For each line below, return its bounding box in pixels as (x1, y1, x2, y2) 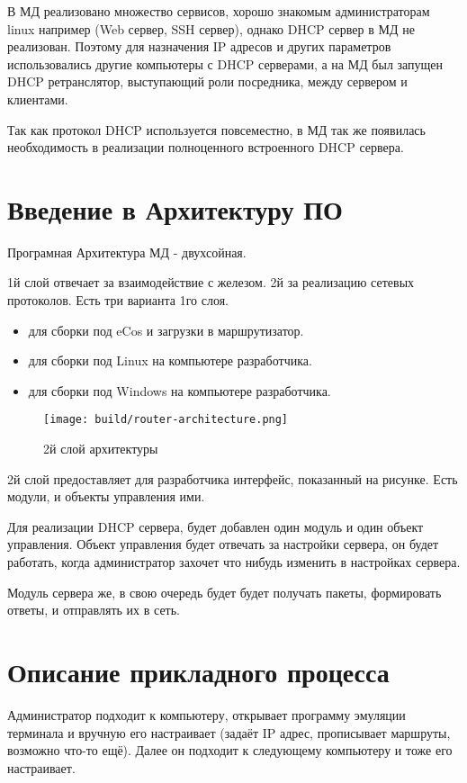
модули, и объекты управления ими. (7, 487, 205, 506)
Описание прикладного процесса (7, 653, 390, 690)
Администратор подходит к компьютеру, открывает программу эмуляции (7, 705, 406, 724)
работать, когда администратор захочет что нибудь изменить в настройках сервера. (7, 553, 461, 571)
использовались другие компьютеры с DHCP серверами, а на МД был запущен (7, 54, 444, 73)
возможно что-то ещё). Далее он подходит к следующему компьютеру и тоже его (7, 741, 453, 760)
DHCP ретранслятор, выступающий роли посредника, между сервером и (7, 72, 408, 91)
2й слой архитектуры (43, 439, 158, 458)
